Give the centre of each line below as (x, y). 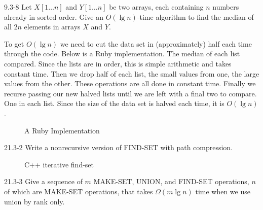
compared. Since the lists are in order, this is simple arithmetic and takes (118, 63)
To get (14, 43)
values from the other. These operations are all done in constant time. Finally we (130, 83)
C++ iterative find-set (59, 164)
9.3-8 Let (18, 7)
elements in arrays (52, 27)
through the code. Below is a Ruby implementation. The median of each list (122, 54)
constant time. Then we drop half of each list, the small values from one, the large (132, 73)
